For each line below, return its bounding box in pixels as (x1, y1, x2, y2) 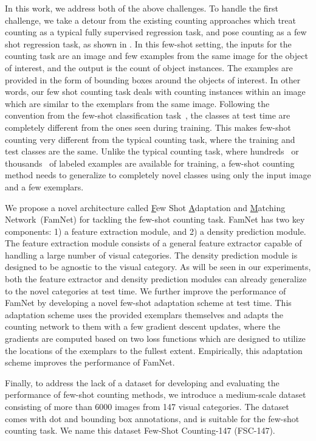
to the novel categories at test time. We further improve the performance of (5, 284, 286, 297)
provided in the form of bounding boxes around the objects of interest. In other (5, 73, 301, 86)
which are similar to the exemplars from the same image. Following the (5, 97, 270, 109)
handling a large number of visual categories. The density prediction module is (5, 248, 298, 261)
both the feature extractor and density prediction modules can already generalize (5, 273, 307, 285)
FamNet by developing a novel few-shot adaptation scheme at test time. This (5, 296, 292, 309)
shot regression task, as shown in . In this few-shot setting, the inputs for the (5, 37, 292, 50)
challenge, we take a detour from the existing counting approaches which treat (5, 13, 297, 26)
